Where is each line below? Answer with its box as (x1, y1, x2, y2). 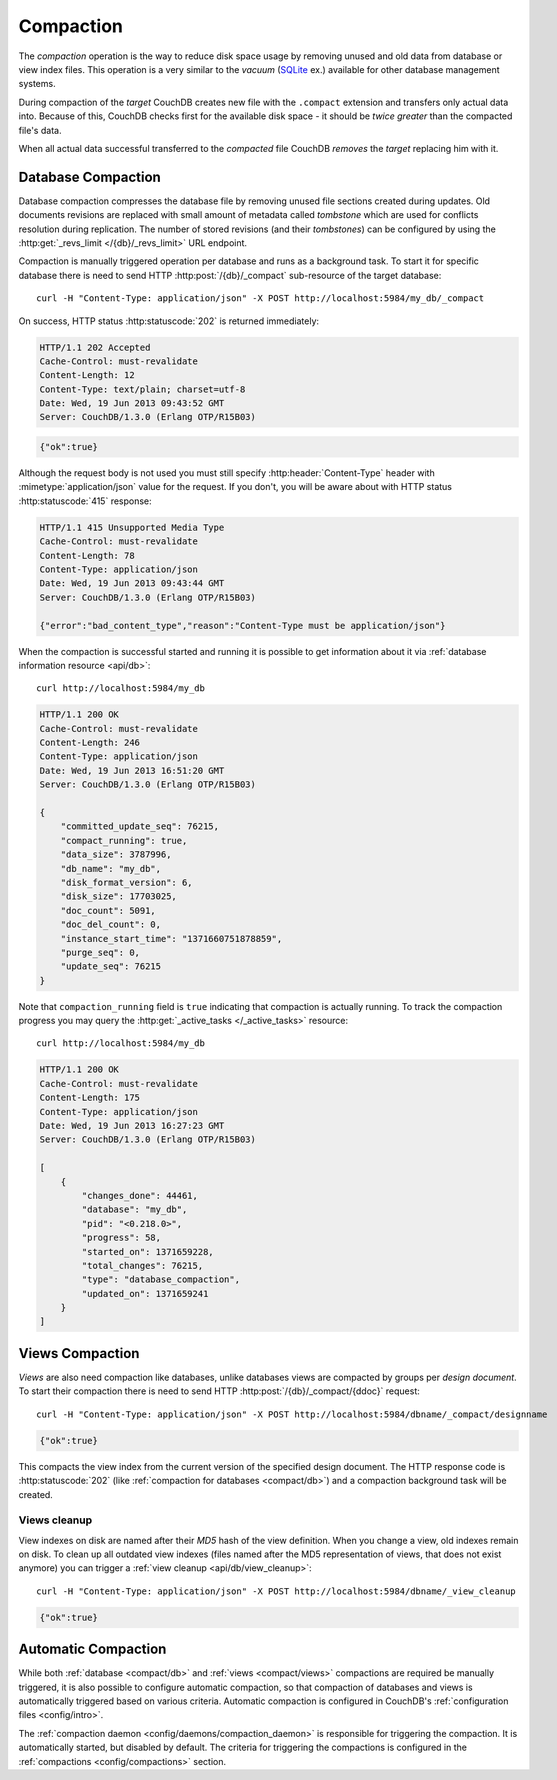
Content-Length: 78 (39, 550, 135, 561)
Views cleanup (18, 1513, 93, 1527)
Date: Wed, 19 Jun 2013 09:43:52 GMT (39, 398, 225, 409)
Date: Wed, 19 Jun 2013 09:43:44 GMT (39, 578, 225, 589)
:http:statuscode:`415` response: (18, 495, 152, 507)
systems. (18, 78, 56, 90)
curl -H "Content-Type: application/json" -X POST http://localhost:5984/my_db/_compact (36, 293, 485, 304)
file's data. (18, 124, 62, 136)
